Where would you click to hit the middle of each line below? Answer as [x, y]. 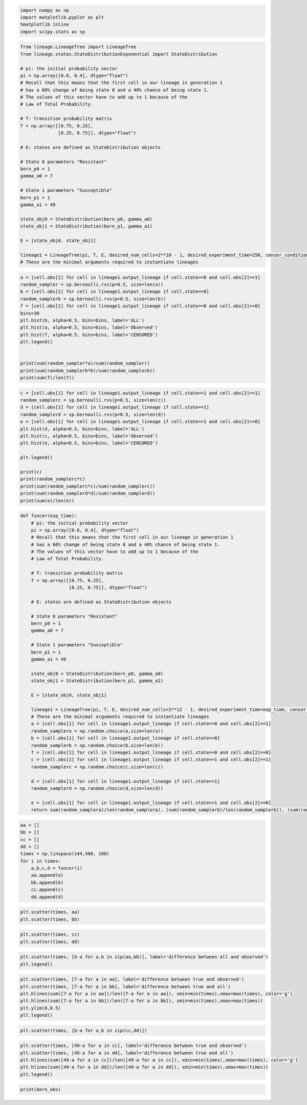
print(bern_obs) [41, 1090]
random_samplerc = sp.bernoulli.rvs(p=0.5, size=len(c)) [93, 400]
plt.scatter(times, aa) [50, 912]
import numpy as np [45, 10]
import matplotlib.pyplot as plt [62, 17]
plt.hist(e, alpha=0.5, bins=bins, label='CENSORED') [89, 443]
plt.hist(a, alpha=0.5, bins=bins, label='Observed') [89, 328]
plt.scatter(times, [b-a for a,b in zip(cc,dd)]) [84, 1030]
